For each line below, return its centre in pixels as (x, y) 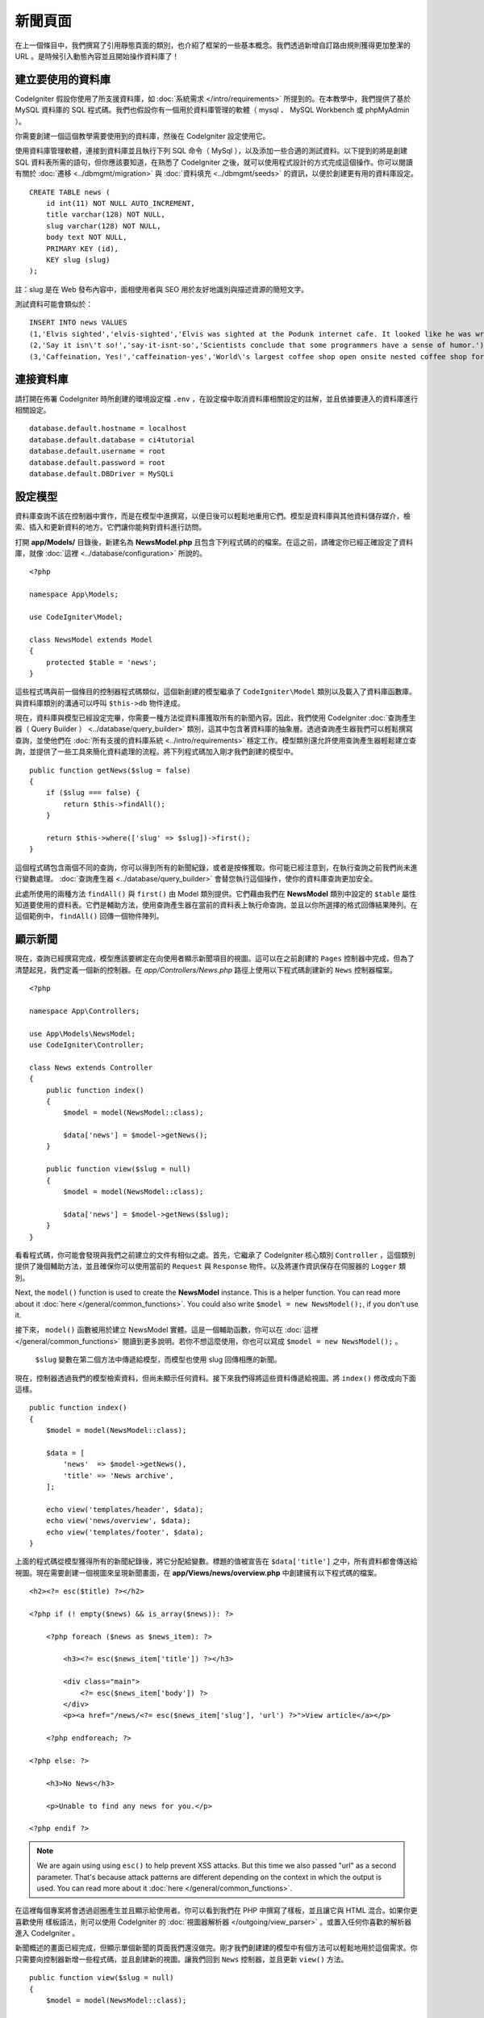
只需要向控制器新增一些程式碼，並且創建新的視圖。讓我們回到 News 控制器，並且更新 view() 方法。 (181, 1959)
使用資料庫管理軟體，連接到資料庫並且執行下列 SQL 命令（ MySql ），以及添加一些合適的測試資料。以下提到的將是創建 (211, 151)
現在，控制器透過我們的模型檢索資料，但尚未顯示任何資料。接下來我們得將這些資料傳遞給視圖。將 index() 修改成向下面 (215, 1378)
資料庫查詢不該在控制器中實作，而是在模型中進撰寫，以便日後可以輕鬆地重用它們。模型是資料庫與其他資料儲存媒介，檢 (213, 516)
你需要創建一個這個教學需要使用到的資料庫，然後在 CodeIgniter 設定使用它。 (142, 136)
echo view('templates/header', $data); (125, 1509)
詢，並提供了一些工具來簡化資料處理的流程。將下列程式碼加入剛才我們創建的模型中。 (156, 752)
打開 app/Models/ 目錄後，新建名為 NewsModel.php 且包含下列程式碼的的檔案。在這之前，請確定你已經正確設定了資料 (214, 542)
